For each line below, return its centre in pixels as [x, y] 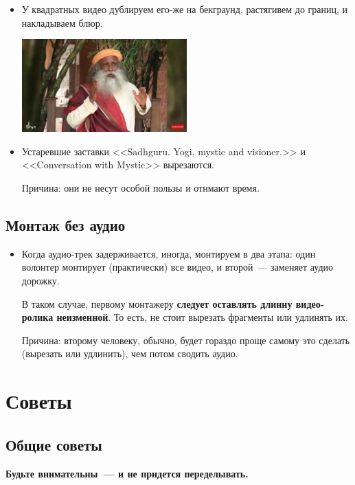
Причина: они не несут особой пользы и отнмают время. [140, 188]
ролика [37, 317]
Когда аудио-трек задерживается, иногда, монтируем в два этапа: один [169, 253]
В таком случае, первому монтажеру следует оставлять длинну [157, 303]
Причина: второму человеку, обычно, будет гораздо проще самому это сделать [186, 340]
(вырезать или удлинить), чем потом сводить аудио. [130, 353]
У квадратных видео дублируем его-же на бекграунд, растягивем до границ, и [185, 9]
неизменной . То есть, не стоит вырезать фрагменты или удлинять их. [202, 317]
